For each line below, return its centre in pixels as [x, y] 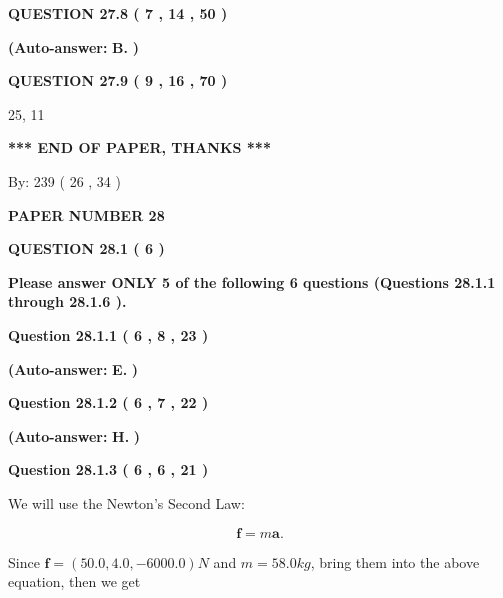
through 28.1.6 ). [67, 301]
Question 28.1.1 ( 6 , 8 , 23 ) [108, 334]
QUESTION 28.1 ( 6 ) [86, 248]
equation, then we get [74, 581]
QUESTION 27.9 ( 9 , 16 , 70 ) [118, 80]
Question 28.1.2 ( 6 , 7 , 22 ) [108, 402]
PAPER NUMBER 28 [86, 214]
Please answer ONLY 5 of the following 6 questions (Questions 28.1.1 [252, 281]
